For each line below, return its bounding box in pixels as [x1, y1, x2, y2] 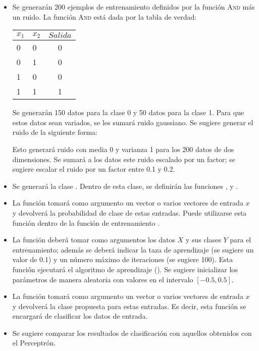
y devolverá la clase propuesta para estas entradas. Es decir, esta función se [12, 300, 246, 311]
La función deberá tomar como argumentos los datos [12, 234, 175, 245]
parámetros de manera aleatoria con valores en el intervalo [12, 274, 193, 284]
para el [230, 234, 251, 245]
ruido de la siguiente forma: [12, 127, 97, 137]
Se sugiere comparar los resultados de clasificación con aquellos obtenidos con [12, 327, 252, 338]
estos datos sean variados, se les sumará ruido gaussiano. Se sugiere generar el [12, 117, 253, 127]
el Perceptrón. [12, 337, 56, 348]
